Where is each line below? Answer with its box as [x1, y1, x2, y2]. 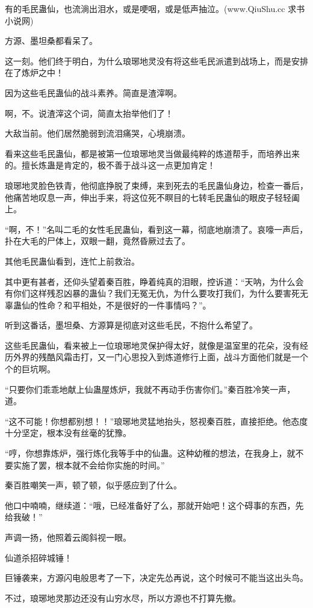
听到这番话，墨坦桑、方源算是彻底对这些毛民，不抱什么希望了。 [5, 319, 258, 331]
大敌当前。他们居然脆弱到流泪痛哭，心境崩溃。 [5, 127, 190, 140]
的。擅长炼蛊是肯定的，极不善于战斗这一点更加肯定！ [5, 159, 215, 171]
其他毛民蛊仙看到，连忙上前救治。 [5, 254, 140, 267]
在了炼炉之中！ [5, 66, 64, 79]
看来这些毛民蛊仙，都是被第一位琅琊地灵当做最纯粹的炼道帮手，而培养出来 [5, 147, 300, 159]
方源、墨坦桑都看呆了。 [5, 34, 98, 47]
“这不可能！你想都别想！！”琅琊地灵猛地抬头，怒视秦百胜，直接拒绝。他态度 [5, 414, 308, 427]
